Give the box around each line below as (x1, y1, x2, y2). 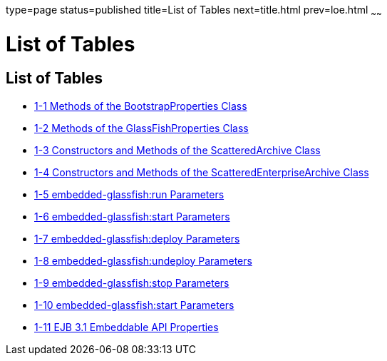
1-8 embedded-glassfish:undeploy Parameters (34, 254, 252, 267)
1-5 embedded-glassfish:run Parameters (34, 188, 225, 200)
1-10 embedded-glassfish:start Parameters (34, 298, 234, 311)
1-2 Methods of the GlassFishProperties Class (34, 121, 249, 134)
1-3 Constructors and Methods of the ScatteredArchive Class (34, 143, 321, 156)
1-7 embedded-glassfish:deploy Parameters (34, 232, 240, 245)
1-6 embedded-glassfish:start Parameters (34, 210, 230, 223)
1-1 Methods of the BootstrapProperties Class (34, 99, 247, 112)
